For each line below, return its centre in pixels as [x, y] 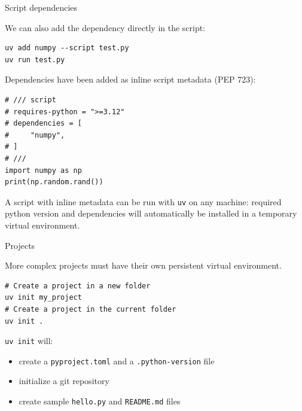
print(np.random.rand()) [54, 182]
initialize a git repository [64, 381]
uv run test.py [35, 60]
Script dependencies [41, 7]
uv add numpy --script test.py [67, 48]
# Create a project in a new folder [78, 286]
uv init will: [29, 341]
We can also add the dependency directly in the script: [105, 27]
